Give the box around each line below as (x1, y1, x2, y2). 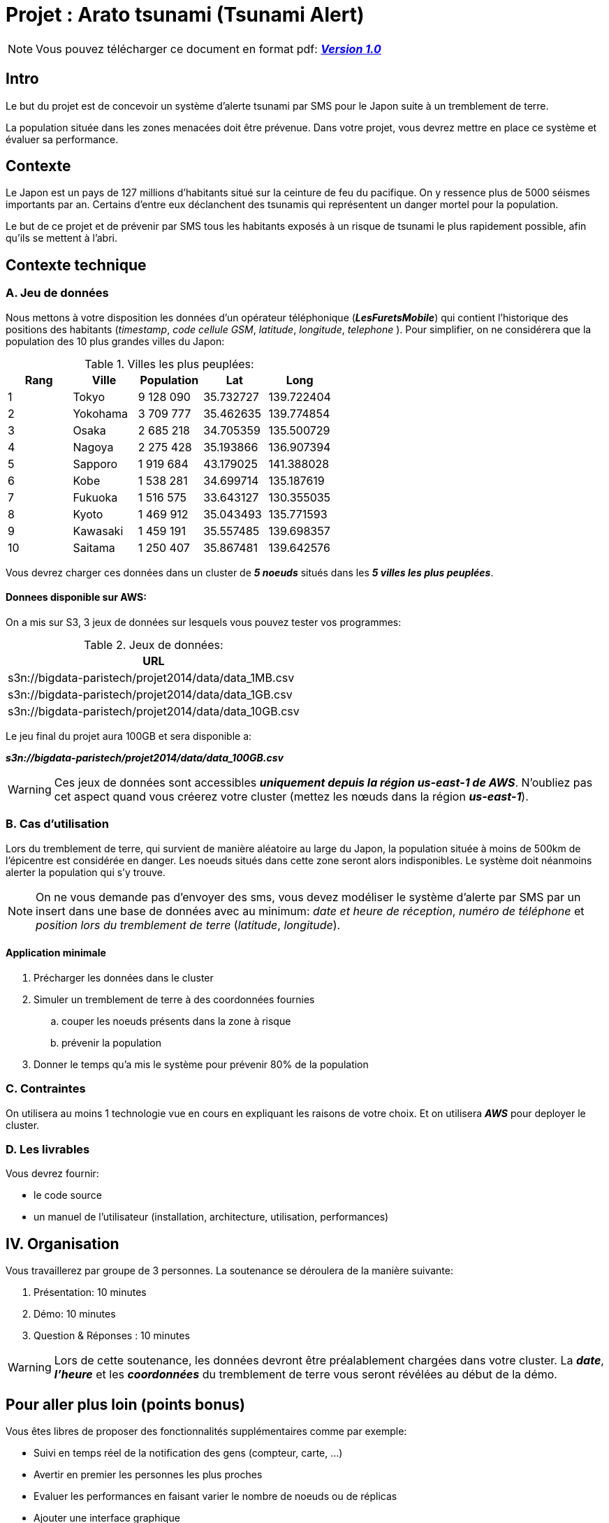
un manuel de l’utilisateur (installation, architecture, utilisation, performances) (34, 1211, 389, 1223)
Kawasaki (73, 523, 124, 538)
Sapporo (73, 456, 118, 471)
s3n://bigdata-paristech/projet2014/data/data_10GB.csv (8, 704, 300, 718)
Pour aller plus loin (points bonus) (6, 1395, 245, 1413)
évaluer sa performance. (6, 133, 119, 145)
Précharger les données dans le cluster (34, 971, 214, 984)
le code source (34, 1189, 102, 1202)
